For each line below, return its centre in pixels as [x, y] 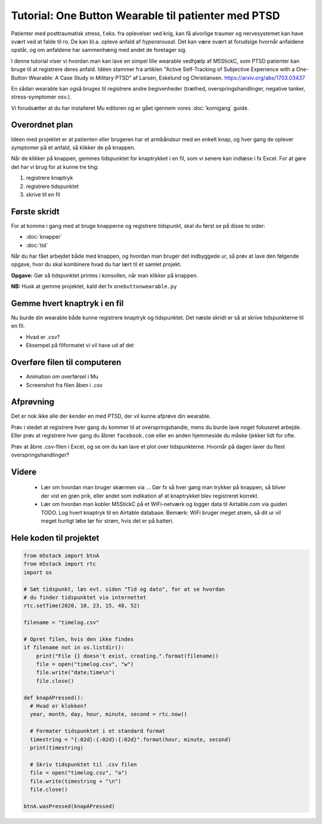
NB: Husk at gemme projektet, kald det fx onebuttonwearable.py [94, 286]
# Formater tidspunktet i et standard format [97, 731]
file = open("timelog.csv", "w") [85, 664]
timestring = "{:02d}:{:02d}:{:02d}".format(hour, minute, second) [131, 739]
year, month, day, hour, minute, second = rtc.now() [109, 714]
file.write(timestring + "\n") [76, 781]
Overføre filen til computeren [66, 362]
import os [38, 572]
